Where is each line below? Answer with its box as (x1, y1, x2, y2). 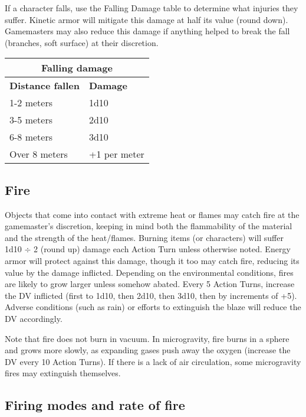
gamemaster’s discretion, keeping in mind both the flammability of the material (5, 220, 292, 232)
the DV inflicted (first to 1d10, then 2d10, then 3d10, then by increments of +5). (5, 289, 297, 301)
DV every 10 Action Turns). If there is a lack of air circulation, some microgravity (5, 355, 301, 367)
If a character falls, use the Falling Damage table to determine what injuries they (5, 2, 298, 14)
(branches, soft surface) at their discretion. (5, 36, 159, 48)
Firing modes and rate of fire (5, 396, 185, 414)
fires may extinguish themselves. (5, 367, 121, 379)
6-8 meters (9, 130, 52, 144)
